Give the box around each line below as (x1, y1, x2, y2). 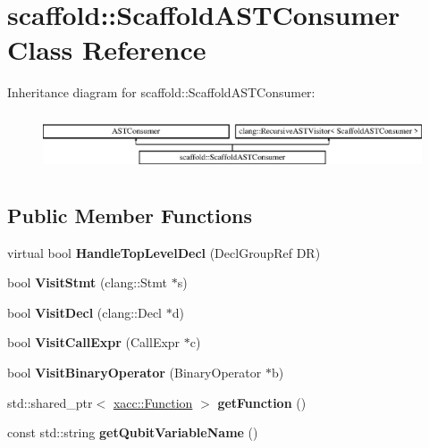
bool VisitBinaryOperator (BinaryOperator (7, 363, 262, 381)
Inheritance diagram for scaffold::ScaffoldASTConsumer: (7, 83, 315, 102)
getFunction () (217, 393, 307, 411)
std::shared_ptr (7, 393, 93, 411)
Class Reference (7, 31, 206, 68)
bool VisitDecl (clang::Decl (7, 303, 162, 321)
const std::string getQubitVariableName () (7, 423, 258, 442)
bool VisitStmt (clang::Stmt (7, 273, 167, 292)
